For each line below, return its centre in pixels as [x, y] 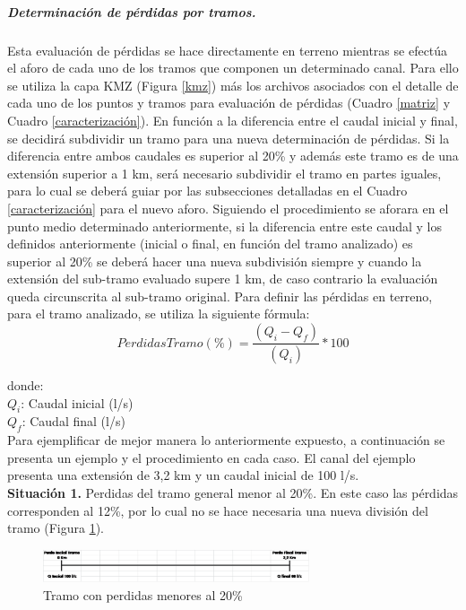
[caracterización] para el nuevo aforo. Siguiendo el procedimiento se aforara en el [228, 208]
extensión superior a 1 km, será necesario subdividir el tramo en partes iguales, [224, 173]
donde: [26, 384]
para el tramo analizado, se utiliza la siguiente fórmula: [159, 314]
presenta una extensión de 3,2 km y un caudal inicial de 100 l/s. [183, 475]
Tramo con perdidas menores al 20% [143, 594]
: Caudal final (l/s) [73, 421]
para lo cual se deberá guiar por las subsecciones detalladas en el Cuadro [207, 191]
